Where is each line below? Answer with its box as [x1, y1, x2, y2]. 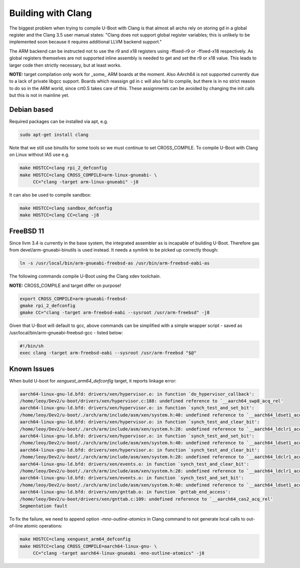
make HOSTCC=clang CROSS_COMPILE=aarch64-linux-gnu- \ [19, 543, 157, 549]
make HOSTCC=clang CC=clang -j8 [19, 212, 99, 218]
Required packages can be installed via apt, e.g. [9, 118, 108, 124]
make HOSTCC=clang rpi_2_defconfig [19, 165, 107, 171]
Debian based [9, 105, 53, 113]
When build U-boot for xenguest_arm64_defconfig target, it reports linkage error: [9, 377, 177, 383]
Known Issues [9, 364, 54, 373]
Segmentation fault [19, 503, 67, 508]
